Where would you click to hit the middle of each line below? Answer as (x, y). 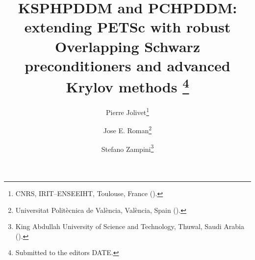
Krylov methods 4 (127, 86)
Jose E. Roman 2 (127, 130)
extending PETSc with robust (127, 27)
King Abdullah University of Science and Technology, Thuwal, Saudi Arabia (130, 226)
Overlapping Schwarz (127, 46)
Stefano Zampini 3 (127, 148)
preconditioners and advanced (127, 65)
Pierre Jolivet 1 (127, 111)
